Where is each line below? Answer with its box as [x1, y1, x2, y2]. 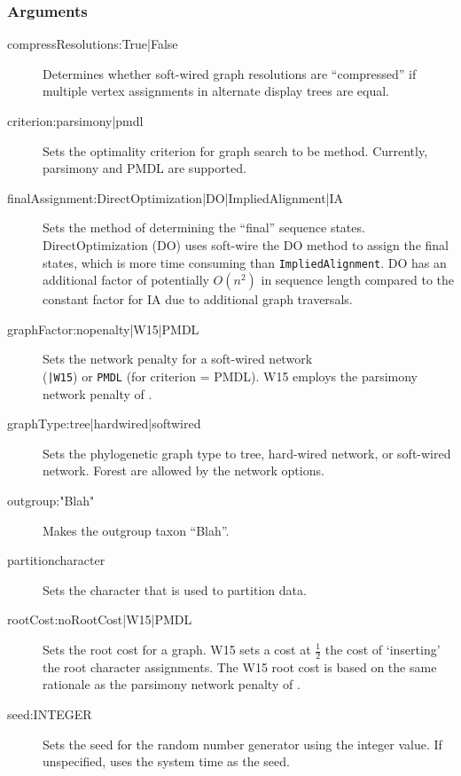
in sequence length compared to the [261, 270, 454, 289]
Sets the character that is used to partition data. [43, 580, 307, 599]
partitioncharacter [7, 551, 105, 569]
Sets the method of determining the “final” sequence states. [43, 218, 365, 237]
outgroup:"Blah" [7, 491, 95, 510]
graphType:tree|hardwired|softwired [7, 414, 201, 433]
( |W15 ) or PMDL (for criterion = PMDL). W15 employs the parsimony [43, 367, 418, 385]
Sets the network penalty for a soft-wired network [43, 349, 313, 368]
